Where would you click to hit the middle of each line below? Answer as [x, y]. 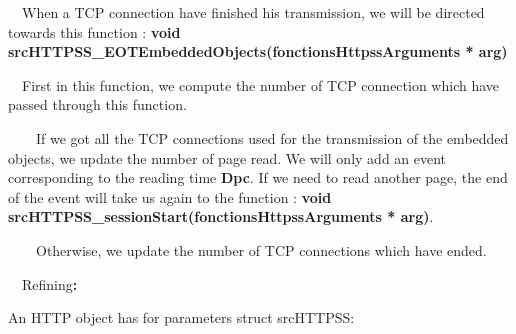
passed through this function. [97, 104]
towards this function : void [94, 31]
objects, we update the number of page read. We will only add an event [227, 157]
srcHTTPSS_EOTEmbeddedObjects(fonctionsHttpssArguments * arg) [258, 51]
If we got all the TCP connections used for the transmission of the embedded [272, 137]
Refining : [49, 283]
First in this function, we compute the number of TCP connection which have [260, 84]
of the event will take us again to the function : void [170, 196]
